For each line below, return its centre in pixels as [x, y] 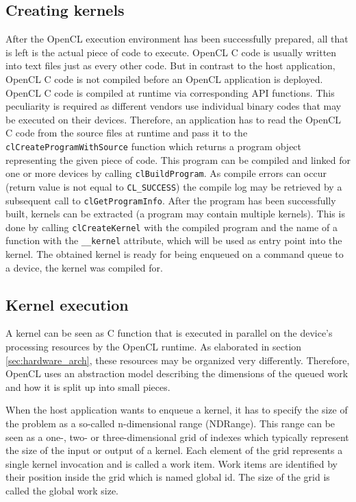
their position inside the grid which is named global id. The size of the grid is [168, 477]
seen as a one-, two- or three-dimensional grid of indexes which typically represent [177, 437]
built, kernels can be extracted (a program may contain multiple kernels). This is [175, 214]
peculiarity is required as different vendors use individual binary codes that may [174, 106]
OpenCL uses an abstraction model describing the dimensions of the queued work [177, 373]
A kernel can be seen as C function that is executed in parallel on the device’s [169, 333]
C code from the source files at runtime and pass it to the [127, 133]
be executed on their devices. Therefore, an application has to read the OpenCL [174, 119]
